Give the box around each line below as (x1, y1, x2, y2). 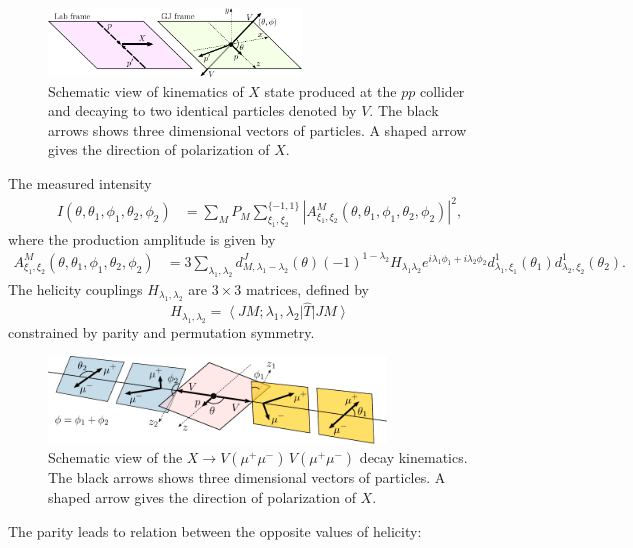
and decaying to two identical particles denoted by (48, 100, 357, 121)
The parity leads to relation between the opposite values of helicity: (8, 520, 422, 541)
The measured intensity (8, 172, 152, 193)
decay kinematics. (359, 447, 468, 468)
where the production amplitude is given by (8, 228, 276, 249)
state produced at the (264, 80, 397, 101)
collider (419, 80, 465, 101)
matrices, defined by (245, 278, 369, 299)
